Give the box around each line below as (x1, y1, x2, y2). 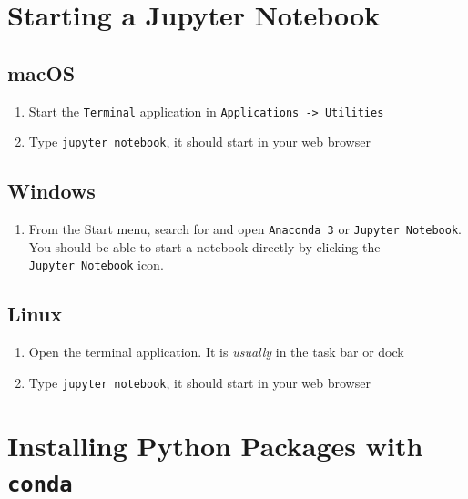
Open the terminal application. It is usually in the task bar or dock (28, 342, 404, 362)
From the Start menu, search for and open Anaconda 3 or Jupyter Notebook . (28, 219, 462, 239)
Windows (7, 177, 96, 205)
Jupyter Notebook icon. (28, 255, 164, 274)
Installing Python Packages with (7, 426, 423, 463)
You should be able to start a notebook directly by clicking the (28, 237, 381, 256)
